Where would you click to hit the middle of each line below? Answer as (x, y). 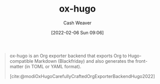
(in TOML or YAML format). (53, 66)
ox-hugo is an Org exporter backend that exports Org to (68, 56)
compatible (21, 61)
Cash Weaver (77, 23)
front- (141, 61)
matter (17, 66)
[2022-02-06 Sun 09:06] (77, 32)
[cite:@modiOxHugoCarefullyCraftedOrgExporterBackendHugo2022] (82, 76)
